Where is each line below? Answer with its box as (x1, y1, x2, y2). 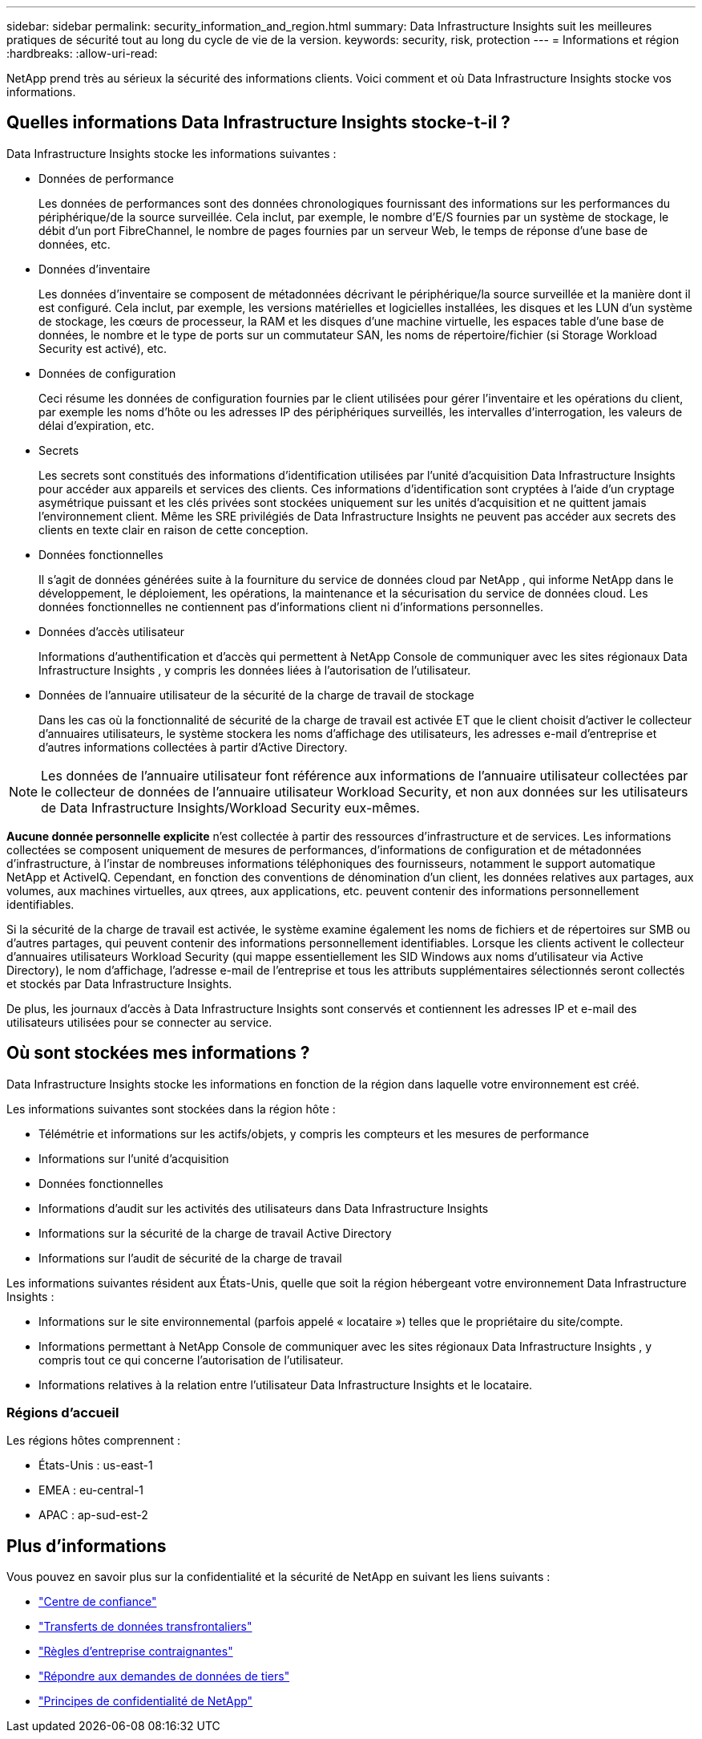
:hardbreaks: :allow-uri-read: (6, 47, 158, 60)
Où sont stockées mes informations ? (6, 1043, 310, 1064)
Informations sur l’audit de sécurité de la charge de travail (38, 1251, 342, 1265)
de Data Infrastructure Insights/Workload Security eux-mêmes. (41, 799, 420, 816)
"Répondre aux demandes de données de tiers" (38, 1669, 290, 1684)
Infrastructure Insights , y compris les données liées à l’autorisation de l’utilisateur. (38, 663, 471, 677)
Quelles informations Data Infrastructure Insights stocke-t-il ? (6, 112, 510, 133)
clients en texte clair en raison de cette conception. (38, 522, 309, 537)
